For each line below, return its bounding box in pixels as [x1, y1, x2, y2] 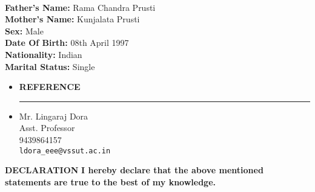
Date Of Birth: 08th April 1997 [5, 36, 129, 49]
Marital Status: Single [5, 60, 95, 72]
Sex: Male [5, 24, 44, 37]
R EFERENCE [19, 80, 81, 93]
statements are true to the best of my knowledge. [5, 175, 216, 188]
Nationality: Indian [5, 48, 82, 60]
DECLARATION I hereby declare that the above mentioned [5, 164, 264, 176]
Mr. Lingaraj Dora [19, 109, 88, 122]
